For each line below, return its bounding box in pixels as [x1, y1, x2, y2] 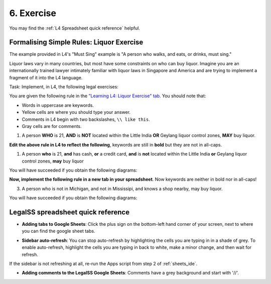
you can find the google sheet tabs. [22, 228, 95, 234]
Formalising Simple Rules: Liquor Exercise [9, 38, 144, 47]
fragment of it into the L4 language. [9, 74, 83, 80]
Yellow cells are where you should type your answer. [22, 109, 130, 115]
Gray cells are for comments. [22, 123, 82, 129]
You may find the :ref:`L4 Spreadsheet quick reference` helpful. [9, 25, 141, 31]
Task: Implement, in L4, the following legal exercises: [9, 84, 119, 90]
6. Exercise [9, 8, 56, 19]
